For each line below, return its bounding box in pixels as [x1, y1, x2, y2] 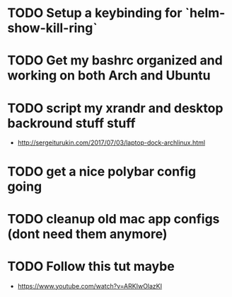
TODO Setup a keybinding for [7, 5, 182, 21]
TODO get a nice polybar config [7, 163, 197, 179]
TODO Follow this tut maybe [7, 258, 175, 274]
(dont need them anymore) [7, 225, 168, 242]
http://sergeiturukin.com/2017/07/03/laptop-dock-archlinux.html [17, 138, 206, 147]
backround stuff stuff [7, 115, 136, 131]
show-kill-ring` [7, 20, 98, 36]
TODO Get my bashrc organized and [7, 52, 223, 69]
